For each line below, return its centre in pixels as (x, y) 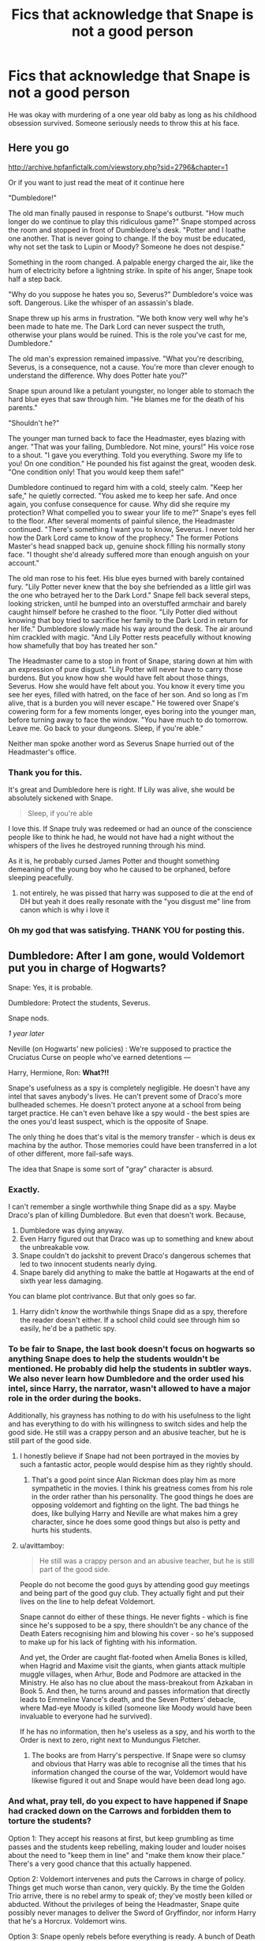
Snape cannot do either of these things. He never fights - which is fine (134, 1617)
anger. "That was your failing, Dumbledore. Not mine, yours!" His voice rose (131, 446)
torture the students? (50, 1821)
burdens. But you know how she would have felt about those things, (118, 678)
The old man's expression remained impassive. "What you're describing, (126, 359)
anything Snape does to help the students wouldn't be (114, 1359)
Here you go (39, 148)
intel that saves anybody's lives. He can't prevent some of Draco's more (125, 1096)
